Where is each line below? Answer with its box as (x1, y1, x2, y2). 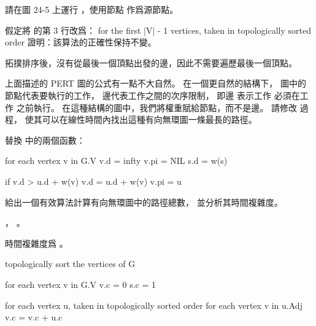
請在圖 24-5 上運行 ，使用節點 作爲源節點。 (5, 3, 179, 15)
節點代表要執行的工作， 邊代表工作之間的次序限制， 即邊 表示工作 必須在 (5, 88, 300, 101)
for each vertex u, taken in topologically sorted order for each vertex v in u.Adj (5, 298, 303, 311)
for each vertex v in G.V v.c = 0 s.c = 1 (5, 277, 156, 290)
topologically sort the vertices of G (5, 257, 136, 270)
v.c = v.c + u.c (5, 311, 63, 324)
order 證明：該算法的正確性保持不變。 (5, 36, 156, 49)
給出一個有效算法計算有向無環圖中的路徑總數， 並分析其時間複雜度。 (5, 195, 283, 208)
